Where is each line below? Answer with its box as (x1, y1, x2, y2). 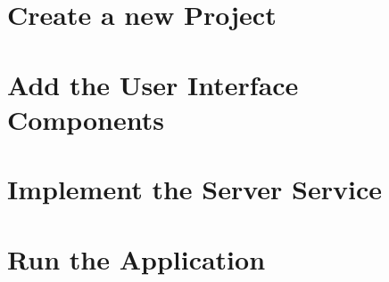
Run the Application (7, 240, 266, 277)
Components (7, 101, 164, 137)
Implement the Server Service (7, 171, 383, 207)
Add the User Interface (7, 66, 299, 102)
